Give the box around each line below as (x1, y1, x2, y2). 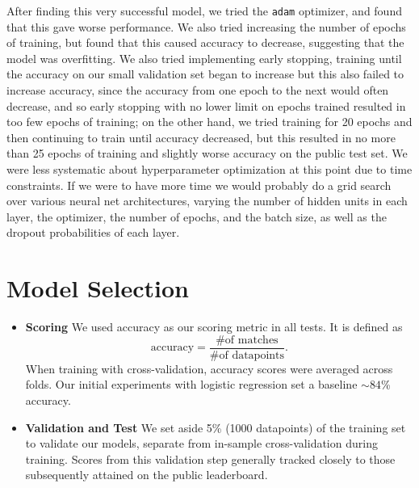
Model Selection (6, 271, 189, 305)
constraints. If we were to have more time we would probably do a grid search (6, 176, 392, 193)
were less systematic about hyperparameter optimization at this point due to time (6, 161, 413, 177)
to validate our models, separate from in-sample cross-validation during (25, 435, 378, 452)
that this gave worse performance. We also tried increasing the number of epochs (6, 18, 406, 35)
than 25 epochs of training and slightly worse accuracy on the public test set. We (6, 145, 408, 162)
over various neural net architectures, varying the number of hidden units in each (6, 192, 408, 209)
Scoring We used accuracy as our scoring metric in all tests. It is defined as (25, 318, 403, 335)
